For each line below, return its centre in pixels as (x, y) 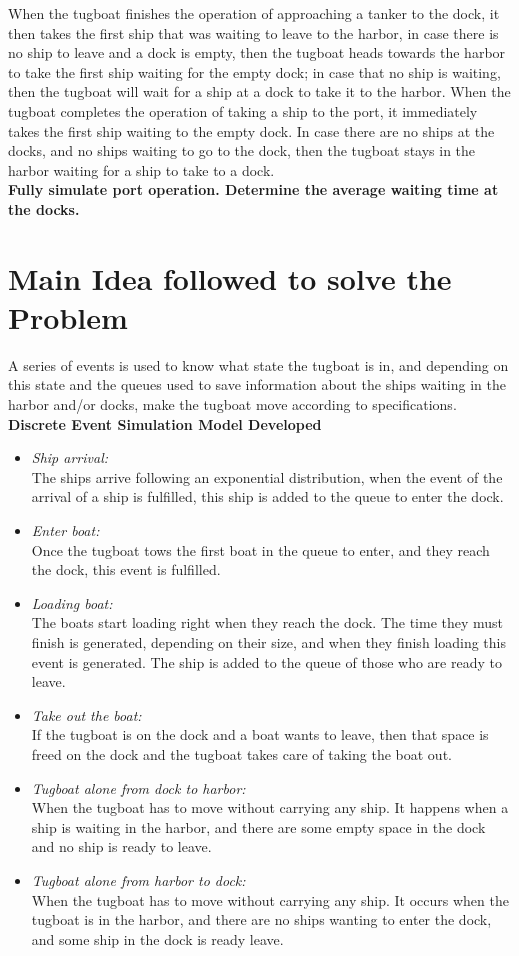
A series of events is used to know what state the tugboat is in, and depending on (258, 364)
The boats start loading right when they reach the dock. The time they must (267, 622)
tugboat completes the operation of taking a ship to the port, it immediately (243, 110)
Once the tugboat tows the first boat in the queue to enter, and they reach (260, 549)
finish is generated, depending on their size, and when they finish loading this (268, 641)
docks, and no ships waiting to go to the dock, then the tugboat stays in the (242, 150)
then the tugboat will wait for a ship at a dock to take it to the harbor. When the (259, 91)
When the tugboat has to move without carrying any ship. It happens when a (270, 807)
